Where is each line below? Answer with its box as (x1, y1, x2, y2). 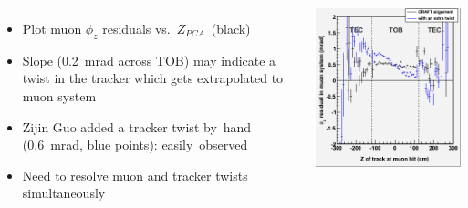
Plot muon (22, 19, 82, 37)
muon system (22, 86, 97, 105)
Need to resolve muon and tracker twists (22, 165, 248, 184)
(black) (211, 19, 251, 37)
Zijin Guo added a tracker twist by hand (22, 117, 252, 136)
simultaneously (22, 183, 106, 203)
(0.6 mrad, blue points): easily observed (22, 135, 248, 154)
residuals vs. (102, 19, 171, 37)
